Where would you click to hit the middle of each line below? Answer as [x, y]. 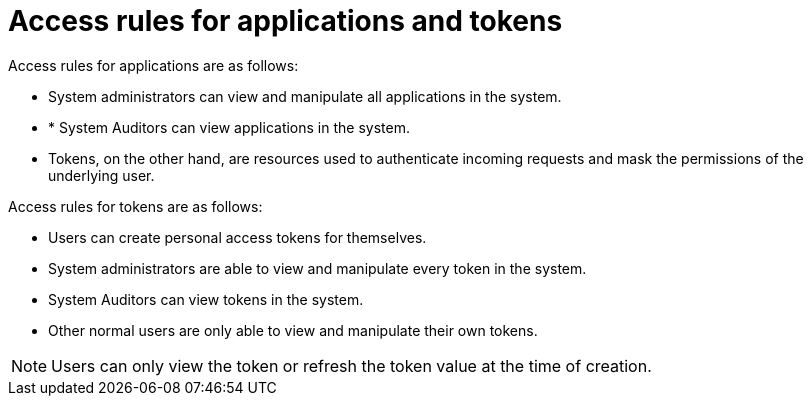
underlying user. [101, 175]
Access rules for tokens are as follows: [135, 206]
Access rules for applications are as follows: [153, 65]
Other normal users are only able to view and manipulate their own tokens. [293, 330]
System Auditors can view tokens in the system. [206, 299]
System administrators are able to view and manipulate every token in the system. [317, 268]
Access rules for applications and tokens [285, 21]
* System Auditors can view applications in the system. [229, 127]
